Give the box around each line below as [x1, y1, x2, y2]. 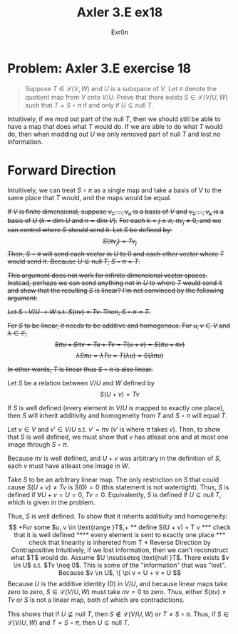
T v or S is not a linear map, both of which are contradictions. [7, 596, 185, 604]
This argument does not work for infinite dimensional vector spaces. [7, 271, 208, 280]
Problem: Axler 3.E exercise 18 [7, 60, 191, 76]
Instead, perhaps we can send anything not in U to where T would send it [7, 279, 222, 287]
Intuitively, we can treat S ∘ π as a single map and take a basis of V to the [7, 186, 222, 194]
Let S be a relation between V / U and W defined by [7, 379, 155, 388]
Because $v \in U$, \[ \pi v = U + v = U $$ [58, 568, 182, 577]
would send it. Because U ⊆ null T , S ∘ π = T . [7, 257, 140, 266]
